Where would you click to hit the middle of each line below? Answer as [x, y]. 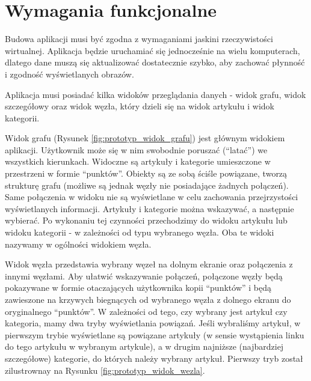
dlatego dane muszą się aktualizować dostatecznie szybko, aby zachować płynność [155, 62]
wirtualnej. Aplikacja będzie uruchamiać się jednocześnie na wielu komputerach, [152, 50]
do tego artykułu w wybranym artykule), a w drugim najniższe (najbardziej [144, 346]
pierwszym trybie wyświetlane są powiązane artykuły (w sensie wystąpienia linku [155, 334]
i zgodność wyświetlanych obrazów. [69, 74]
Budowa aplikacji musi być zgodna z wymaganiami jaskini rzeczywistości [139, 39]
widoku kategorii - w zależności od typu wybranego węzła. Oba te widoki [140, 232]
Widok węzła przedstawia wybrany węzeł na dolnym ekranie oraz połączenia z [149, 264]
